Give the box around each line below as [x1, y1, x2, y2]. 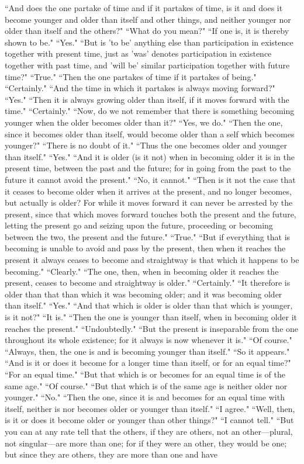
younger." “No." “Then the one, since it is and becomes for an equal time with [5, 391, 285, 403]
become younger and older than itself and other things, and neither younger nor [5, 13, 291, 25]
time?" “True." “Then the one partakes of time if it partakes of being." [5, 70, 257, 82]
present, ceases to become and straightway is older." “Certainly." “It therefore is [5, 276, 291, 289]
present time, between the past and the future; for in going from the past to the [5, 162, 291, 174]
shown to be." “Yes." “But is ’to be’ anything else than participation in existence [5, 36, 293, 48]
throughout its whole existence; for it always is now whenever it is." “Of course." [5, 334, 292, 346]
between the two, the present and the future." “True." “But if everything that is [5, 230, 291, 243]
